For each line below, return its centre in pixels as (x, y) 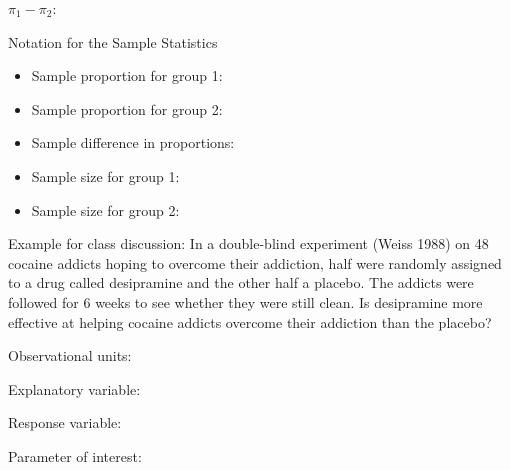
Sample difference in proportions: (133, 142)
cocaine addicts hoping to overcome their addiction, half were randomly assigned (255, 262)
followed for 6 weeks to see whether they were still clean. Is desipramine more (245, 301)
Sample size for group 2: (105, 209)
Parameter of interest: (75, 455)
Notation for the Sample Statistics (113, 41)
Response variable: (65, 422)
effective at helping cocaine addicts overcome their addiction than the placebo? (250, 321)
